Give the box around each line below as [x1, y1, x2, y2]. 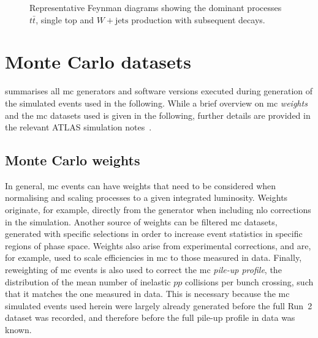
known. [5, 323, 32, 336]
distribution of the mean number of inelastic [5, 275, 171, 288]
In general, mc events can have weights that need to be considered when [5, 179, 276, 192]
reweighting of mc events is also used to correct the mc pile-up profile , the [5, 263, 282, 276]
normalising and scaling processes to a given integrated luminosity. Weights [5, 191, 288, 204]
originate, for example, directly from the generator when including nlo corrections [5, 203, 311, 216]
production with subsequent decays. [131, 13, 265, 26]
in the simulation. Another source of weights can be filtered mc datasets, [5, 215, 278, 228]
